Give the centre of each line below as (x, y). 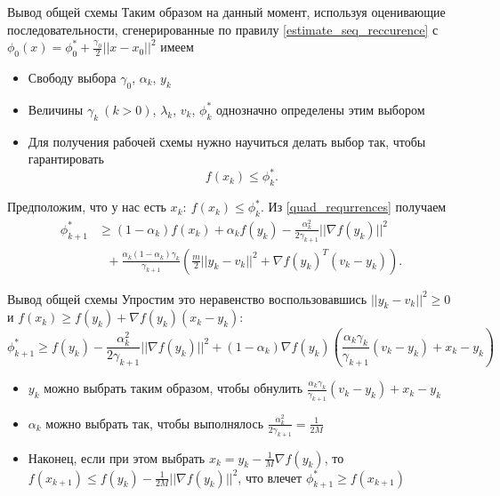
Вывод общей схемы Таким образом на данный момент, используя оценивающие (226, 12)
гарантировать (66, 159)
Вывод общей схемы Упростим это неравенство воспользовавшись (187, 298)
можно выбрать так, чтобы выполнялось (155, 423)
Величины (56, 109)
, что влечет (270, 477)
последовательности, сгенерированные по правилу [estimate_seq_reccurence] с (223, 29)
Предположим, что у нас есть (87, 207)
